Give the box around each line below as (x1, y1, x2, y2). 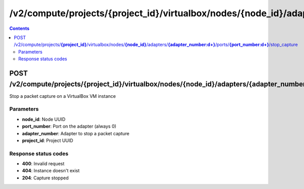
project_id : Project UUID (22, 137, 73, 143)
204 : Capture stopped (22, 175, 69, 181)
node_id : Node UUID (22, 116, 66, 122)
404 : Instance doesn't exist (22, 168, 80, 174)
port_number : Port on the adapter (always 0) (22, 123, 117, 129)
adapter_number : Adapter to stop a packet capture (22, 130, 130, 136)
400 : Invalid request (22, 161, 65, 167)
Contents (9, 25, 30, 31)
